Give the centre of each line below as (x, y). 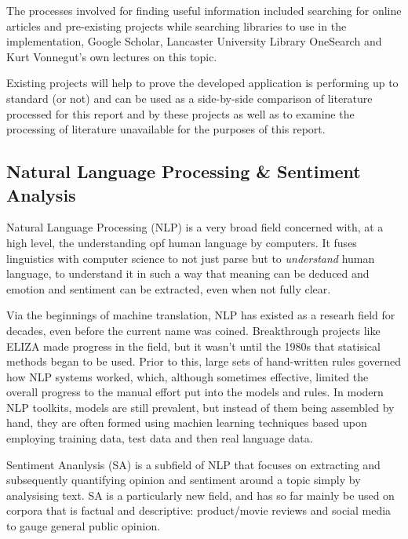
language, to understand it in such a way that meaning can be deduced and (188, 273)
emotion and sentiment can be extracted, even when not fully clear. (169, 288)
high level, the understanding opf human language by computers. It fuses (182, 242)
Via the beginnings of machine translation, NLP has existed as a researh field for (201, 315)
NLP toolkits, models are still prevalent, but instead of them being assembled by (200, 407)
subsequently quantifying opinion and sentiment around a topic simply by (184, 480)
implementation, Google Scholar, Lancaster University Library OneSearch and (194, 41)
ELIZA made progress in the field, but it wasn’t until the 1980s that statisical (193, 346)
